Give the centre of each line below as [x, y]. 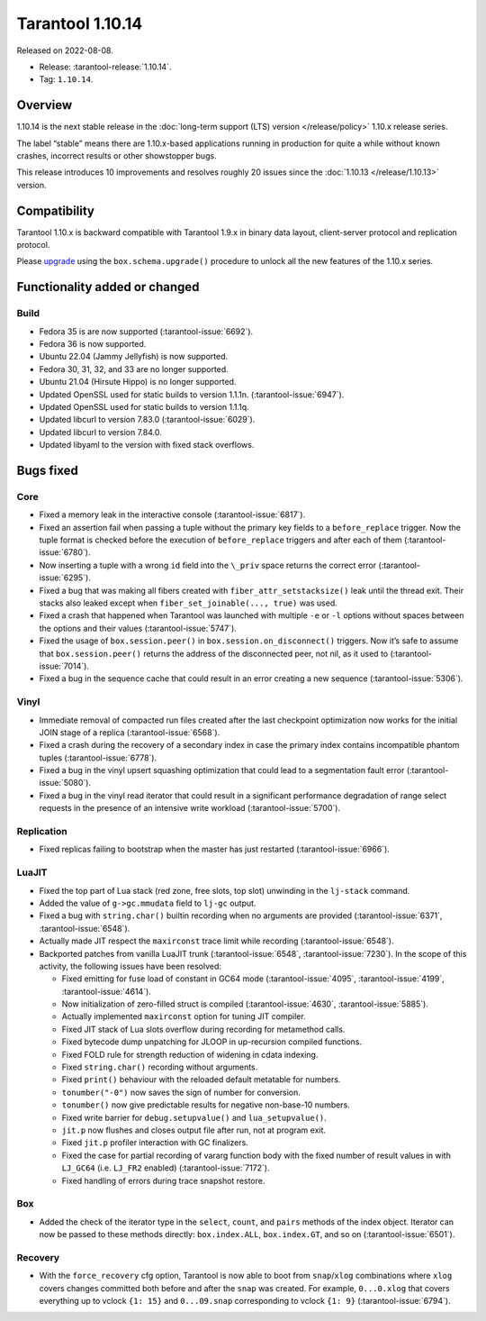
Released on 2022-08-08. [65, 50]
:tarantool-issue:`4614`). [107, 991]
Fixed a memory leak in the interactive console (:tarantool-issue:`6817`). [172, 515]
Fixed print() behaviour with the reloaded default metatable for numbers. [201, 1080]
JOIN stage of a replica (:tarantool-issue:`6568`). [130, 732]
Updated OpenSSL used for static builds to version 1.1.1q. [144, 406]
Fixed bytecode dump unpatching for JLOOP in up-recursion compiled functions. [212, 1042]
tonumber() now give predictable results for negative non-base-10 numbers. [206, 1105]
